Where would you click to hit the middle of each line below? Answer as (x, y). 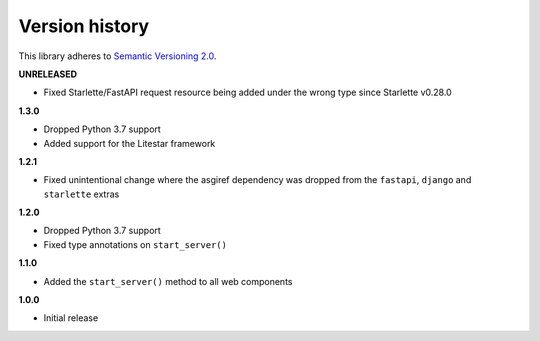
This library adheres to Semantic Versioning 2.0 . (117, 56)
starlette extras (81, 194)
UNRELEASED (48, 74)
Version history (84, 26)
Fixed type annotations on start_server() (135, 244)
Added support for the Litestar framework (129, 143)
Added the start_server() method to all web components (168, 281)
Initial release (71, 318)
